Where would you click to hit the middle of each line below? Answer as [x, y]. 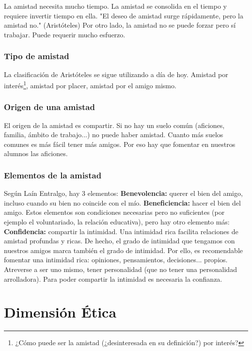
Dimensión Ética [60, 312]
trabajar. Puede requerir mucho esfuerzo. [65, 34]
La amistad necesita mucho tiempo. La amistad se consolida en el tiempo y [115, 6]
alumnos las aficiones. [36, 153]
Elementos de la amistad [53, 175]
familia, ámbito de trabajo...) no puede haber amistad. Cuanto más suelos [114, 135]
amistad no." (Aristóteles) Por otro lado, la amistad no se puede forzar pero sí [120, 25]
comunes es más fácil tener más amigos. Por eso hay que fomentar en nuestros [120, 144]
